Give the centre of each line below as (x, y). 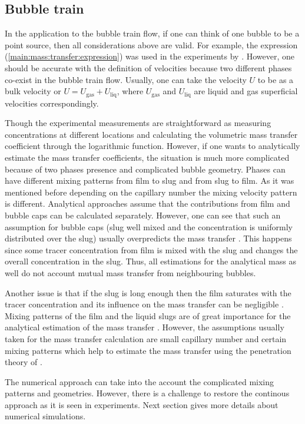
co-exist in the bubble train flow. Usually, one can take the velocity (126, 79)
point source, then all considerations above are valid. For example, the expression (151, 44)
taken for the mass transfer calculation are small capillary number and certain (146, 338)
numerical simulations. (45, 416)
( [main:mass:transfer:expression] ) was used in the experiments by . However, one (150, 56)
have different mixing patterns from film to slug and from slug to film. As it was (150, 180)
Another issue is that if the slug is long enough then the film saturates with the (148, 292)
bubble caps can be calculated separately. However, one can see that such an (143, 215)
